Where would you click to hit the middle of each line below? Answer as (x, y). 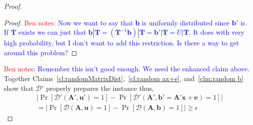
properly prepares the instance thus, (100, 88)
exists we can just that (52, 32)
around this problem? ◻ (41, 52)
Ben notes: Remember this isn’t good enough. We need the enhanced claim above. (127, 69)
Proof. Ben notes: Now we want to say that (69, 22)
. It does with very (217, 32)
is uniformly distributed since (186, 22)
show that (19, 88)
